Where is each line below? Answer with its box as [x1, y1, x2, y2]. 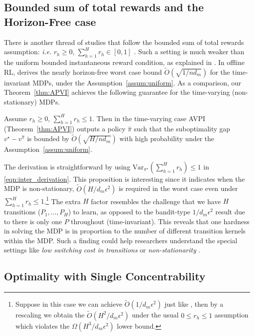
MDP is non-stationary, [4, 183, 74, 193]
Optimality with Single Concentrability [4, 269, 206, 284]
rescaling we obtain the [15, 310, 85, 320]
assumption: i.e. [4, 46, 52, 57]
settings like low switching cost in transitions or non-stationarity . [4, 245, 201, 255]
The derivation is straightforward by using [4, 161, 130, 171]
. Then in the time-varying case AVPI [92, 113, 206, 123]
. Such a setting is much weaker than [134, 46, 245, 57]
